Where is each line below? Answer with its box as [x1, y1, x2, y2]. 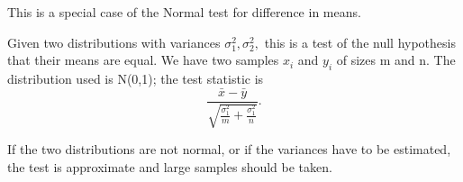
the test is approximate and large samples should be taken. [7, 157, 332, 176]
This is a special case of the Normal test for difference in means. [7, 3, 361, 21]
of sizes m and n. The [336, 50, 456, 69]
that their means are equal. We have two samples [7, 50, 279, 69]
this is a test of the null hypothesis [264, 32, 456, 51]
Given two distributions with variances [7, 32, 221, 51]
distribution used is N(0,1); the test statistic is [7, 68, 264, 87]
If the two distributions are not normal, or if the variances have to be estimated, [7, 140, 451, 159]
